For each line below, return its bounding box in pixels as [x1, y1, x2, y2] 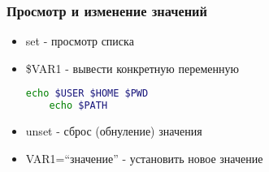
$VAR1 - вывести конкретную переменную [25, 59, 239, 76]
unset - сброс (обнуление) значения [25, 123, 202, 140]
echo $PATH [49, 100, 108, 112]
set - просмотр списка [25, 32, 134, 49]
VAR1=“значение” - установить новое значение [25, 149, 263, 166]
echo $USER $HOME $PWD [25, 88, 149, 100]
